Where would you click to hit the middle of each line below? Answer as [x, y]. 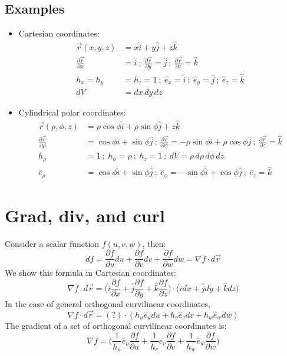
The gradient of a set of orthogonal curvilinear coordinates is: [116, 325]
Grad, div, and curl [85, 215]
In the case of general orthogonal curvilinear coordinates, [108, 304]
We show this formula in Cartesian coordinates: [90, 273]
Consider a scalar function [52, 243]
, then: [154, 243]
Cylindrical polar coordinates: [72, 112]
